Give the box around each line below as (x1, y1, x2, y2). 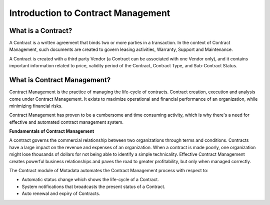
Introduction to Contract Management (9, 7, 170, 18)
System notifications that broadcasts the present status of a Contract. (21, 184, 165, 190)
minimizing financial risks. (9, 103, 62, 109)
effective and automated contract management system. (9, 119, 123, 125)
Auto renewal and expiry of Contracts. (21, 191, 100, 197)
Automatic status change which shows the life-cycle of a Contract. (21, 177, 159, 183)
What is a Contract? (9, 26, 72, 35)
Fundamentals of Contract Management (9, 128, 94, 134)
